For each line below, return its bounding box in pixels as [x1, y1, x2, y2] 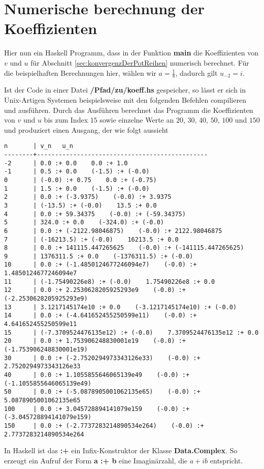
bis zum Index [44, 114, 88, 125]
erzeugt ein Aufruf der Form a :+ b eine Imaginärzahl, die [4, 455, 188, 465]
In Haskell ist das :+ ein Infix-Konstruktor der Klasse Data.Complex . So [4, 445, 238, 456]
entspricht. [210, 455, 243, 465]
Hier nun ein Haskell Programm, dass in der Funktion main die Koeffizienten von [4, 47, 258, 58]
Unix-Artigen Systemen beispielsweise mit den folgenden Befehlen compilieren [4, 94, 246, 105]
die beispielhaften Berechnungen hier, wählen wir [4, 67, 156, 78]
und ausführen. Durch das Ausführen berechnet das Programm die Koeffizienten [4, 104, 253, 115]
